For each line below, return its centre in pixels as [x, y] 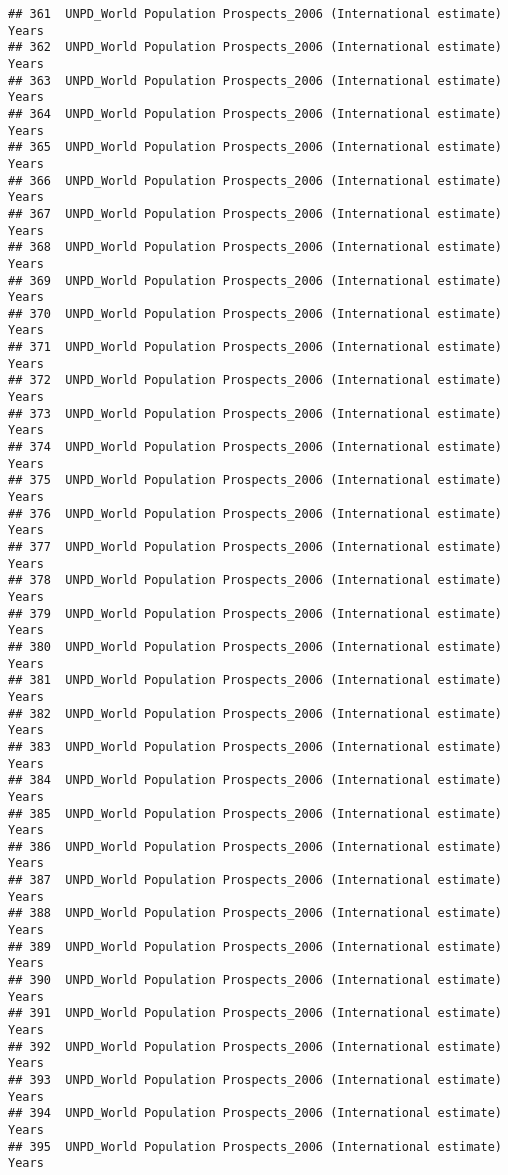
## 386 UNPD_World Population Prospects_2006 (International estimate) [255, 846]
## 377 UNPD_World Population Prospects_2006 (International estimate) [255, 547]
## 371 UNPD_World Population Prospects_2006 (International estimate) [255, 347]
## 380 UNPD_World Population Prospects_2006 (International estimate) [255, 646]
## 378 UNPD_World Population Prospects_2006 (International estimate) [255, 580]
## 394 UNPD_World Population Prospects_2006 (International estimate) [255, 1113]
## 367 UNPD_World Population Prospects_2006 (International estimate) [255, 213]
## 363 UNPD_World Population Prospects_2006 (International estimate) [255, 80]
